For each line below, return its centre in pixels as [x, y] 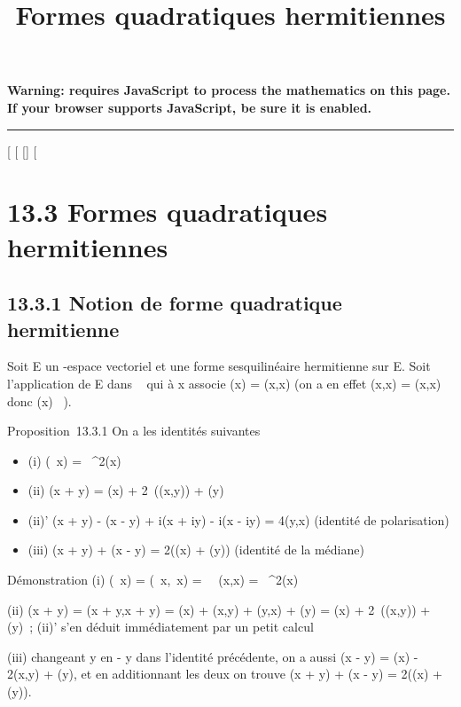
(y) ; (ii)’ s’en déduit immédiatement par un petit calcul [160, 627]
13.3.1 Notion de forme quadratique [175, 303]
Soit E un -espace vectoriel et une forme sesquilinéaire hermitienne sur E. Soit [219, 366]
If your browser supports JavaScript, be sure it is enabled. [190, 107]
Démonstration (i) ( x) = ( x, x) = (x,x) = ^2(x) [153, 580]
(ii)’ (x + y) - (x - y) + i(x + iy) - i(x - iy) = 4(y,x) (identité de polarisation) [238, 519]
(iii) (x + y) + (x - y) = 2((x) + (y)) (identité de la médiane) [196, 550]
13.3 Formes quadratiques [168, 212]
